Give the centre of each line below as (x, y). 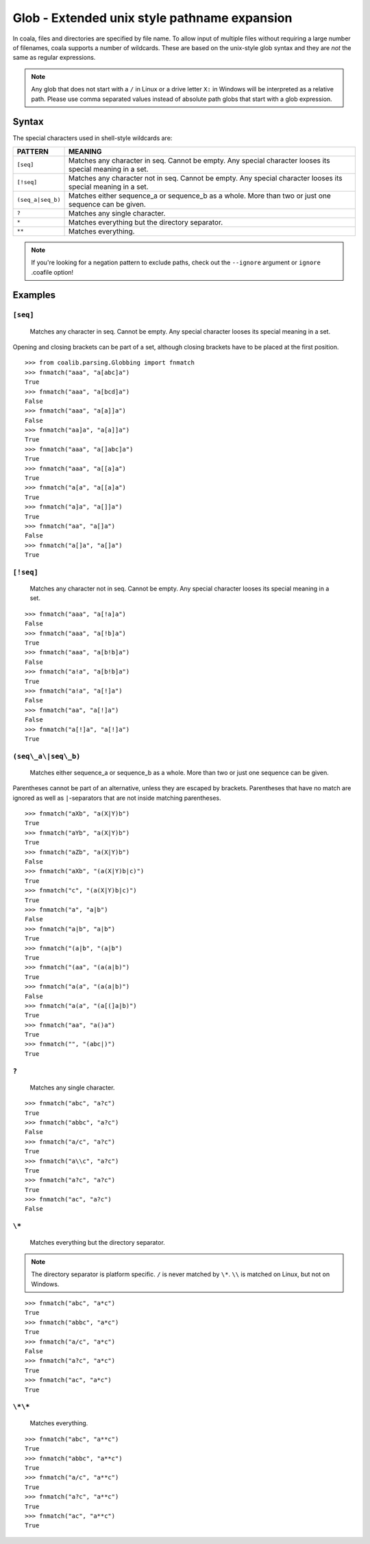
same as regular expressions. (54, 58)
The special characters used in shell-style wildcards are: (92, 138)
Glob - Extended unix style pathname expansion (152, 18)
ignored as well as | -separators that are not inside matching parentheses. (117, 798)
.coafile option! (52, 272)
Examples (34, 295)
